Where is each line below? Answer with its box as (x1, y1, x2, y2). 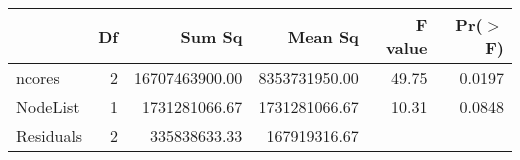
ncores (16, 66, 60, 89)
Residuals (16, 124, 83, 147)
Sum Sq (180, 24, 243, 48)
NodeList (16, 95, 80, 118)
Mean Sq (287, 24, 359, 48)
